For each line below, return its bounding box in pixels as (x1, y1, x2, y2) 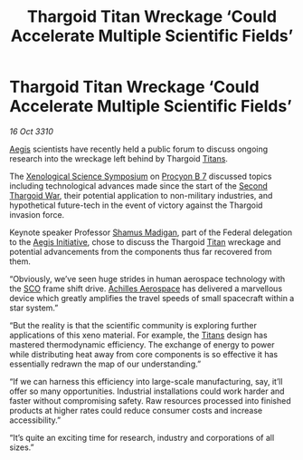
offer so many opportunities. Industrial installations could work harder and (9, 386, 285, 396)
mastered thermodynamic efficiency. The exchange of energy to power (9, 338, 275, 350)
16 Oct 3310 (9, 125, 54, 137)
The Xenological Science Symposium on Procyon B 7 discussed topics (9, 171, 272, 181)
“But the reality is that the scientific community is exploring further (9, 319, 258, 330)
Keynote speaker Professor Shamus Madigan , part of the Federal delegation (9, 227, 293, 238)
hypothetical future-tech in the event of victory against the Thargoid (9, 200, 263, 210)
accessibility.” (9, 415, 62, 426)
